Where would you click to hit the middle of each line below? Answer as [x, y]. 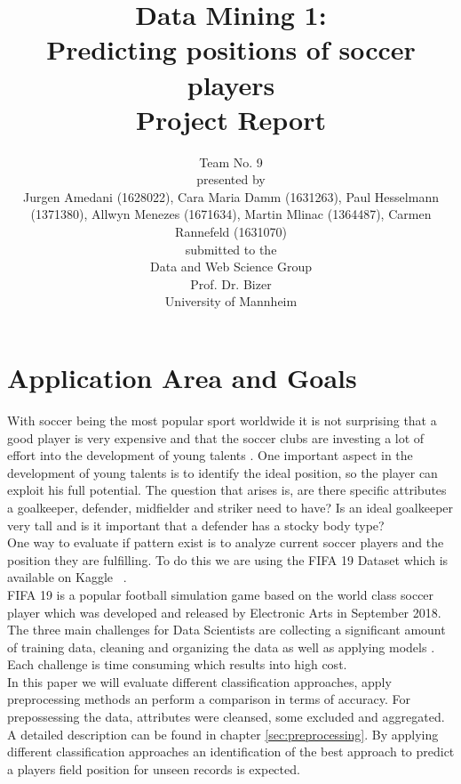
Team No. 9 [231, 162]
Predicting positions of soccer [231, 49]
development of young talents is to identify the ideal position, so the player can [223, 472]
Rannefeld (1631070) [231, 232]
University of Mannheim [231, 301]
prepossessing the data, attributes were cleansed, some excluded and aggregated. [226, 717]
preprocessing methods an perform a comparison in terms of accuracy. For [209, 699]
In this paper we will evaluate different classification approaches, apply [199, 681]
